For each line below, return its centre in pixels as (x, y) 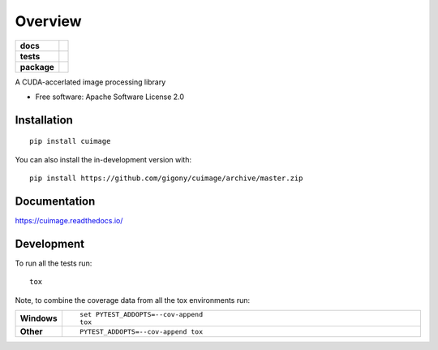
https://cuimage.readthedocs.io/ (69, 221)
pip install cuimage (70, 141)
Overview (48, 21)
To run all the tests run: (54, 263)
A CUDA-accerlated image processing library (90, 82)
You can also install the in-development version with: (103, 159)
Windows (39, 318)
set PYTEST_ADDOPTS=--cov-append (141, 315)
